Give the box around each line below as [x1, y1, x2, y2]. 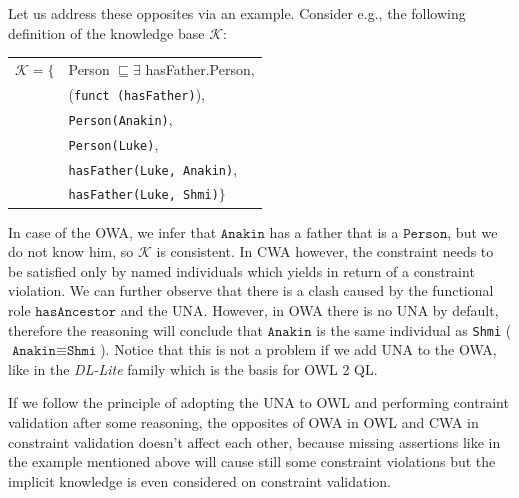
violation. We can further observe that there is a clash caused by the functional [8, 280, 494, 301]
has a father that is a [269, 221, 399, 242]
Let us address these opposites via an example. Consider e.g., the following [8, 3, 466, 23]
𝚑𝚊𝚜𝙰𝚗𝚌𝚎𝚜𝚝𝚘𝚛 [35, 304, 117, 319]
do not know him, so [8, 241, 134, 262]
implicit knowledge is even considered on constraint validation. [8, 470, 391, 491]
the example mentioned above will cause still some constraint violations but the [8, 451, 496, 472]
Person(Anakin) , [68, 108, 173, 129]
